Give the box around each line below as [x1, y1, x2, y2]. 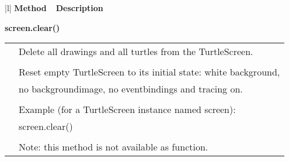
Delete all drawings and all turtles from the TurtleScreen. [19, 44, 253, 59]
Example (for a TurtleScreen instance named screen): [19, 102, 236, 117]
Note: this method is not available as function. [19, 140, 208, 154]
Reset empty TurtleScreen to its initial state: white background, [19, 65, 280, 79]
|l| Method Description [5, 2, 103, 13]
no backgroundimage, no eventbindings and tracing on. [19, 82, 243, 96]
